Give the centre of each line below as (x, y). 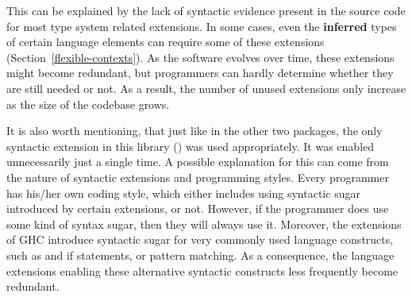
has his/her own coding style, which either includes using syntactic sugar (183, 193)
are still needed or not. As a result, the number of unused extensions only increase (206, 88)
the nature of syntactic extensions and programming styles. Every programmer (198, 177)
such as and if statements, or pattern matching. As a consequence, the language (200, 255)
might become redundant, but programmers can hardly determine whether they (200, 73)
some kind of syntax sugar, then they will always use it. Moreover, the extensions (204, 224)
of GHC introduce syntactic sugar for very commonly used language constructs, (200, 239)
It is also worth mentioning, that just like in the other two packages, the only (194, 131)
